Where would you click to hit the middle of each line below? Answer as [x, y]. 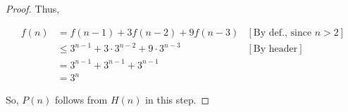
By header [275, 49]
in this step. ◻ [178, 100]
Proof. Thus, [33, 8]
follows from [81, 100]
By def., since [282, 33]
